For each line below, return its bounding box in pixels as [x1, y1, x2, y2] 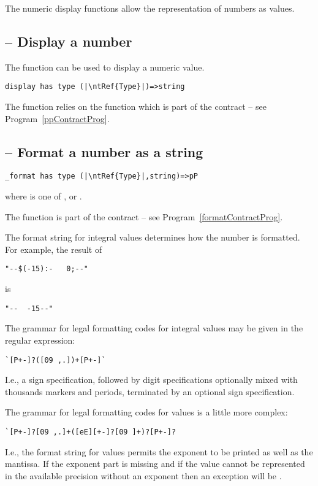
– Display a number [5, 31, 132, 50]
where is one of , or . [5, 190, 82, 202]
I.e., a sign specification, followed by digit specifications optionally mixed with [5, 373, 298, 386]
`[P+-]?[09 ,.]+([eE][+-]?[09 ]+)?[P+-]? [5, 428, 176, 436]
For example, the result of [5, 242, 102, 255]
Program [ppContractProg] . [5, 112, 110, 125]
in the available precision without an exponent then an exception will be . [5, 469, 282, 482]
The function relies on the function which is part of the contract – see [5, 100, 267, 113]
